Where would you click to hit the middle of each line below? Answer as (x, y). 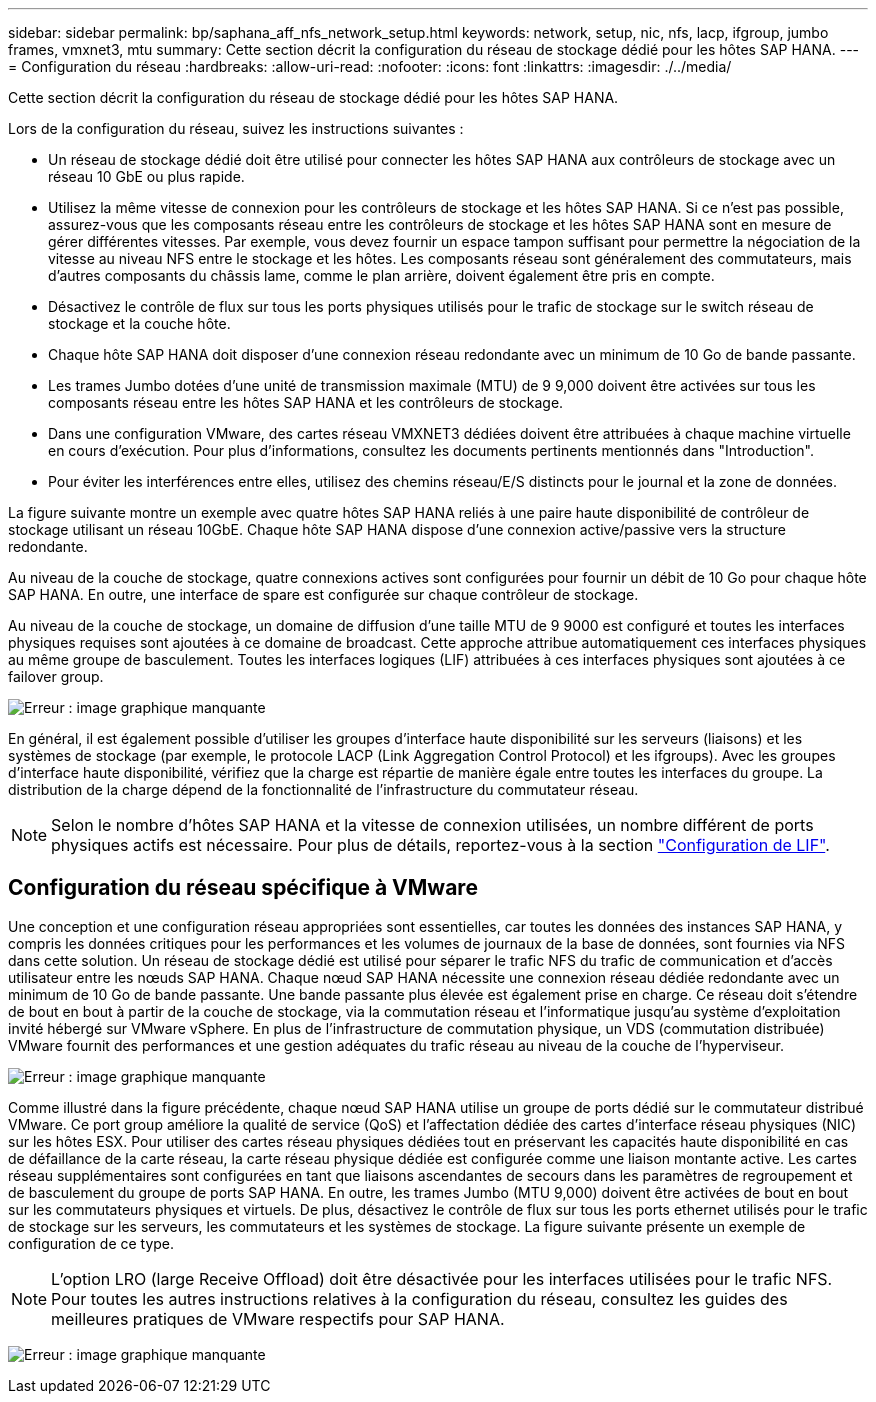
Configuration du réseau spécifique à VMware (243, 888)
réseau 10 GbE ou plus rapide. (146, 176)
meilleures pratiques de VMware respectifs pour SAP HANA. (278, 1318)
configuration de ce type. (91, 1243)
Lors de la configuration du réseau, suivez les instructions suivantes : (236, 128)
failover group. (56, 676)
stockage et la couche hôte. (139, 323)
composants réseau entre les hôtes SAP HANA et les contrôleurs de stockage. (306, 402)
